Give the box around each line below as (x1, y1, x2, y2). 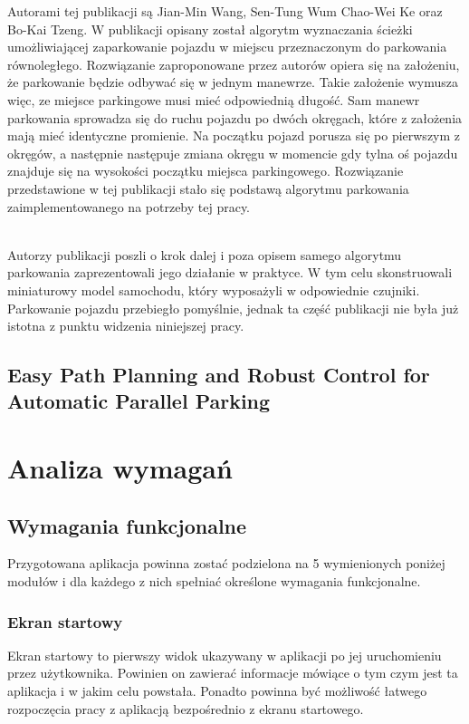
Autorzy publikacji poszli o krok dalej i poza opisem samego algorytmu (7, 245, 402, 264)
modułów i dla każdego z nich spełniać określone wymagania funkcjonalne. (7, 572, 421, 591)
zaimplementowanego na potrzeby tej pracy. (7, 197, 251, 216)
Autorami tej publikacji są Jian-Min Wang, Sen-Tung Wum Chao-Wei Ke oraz (7, 2, 443, 20)
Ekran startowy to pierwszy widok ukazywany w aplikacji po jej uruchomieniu (7, 645, 442, 664)
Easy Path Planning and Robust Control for (7, 361, 430, 389)
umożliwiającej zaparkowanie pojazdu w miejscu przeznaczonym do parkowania (7, 37, 447, 56)
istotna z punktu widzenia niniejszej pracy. (7, 316, 244, 335)
